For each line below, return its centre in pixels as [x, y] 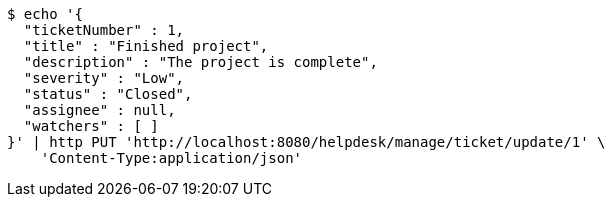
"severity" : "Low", [104, 78]
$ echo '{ [45, 14]
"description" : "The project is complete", [200, 62]
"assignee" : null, [99, 110]
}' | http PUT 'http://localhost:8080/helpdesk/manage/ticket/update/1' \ [306, 142]
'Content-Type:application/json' [171, 158]
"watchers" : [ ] [91, 126]
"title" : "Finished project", [146, 46]
